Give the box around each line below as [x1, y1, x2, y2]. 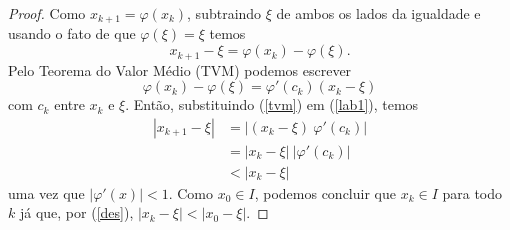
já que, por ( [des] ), [19, 202, 134, 223]
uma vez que [8, 182, 85, 203]
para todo [442, 182, 503, 203]
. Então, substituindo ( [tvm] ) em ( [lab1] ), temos [125, 94, 419, 115]
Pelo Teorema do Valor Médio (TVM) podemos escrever [8, 59, 352, 80]
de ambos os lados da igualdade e [276, 3, 481, 23]
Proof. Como [8, 3, 86, 23]
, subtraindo [187, 3, 262, 23]
